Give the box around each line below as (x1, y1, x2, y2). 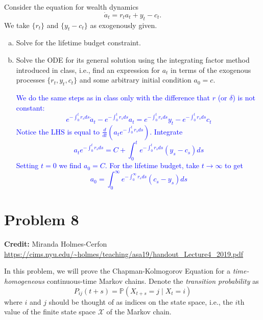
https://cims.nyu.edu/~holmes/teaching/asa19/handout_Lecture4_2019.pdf (4, 248, 244, 259)
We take (4, 19, 30, 30)
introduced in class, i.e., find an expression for (16, 64, 160, 75)
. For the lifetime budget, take (105, 160, 199, 171)
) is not (232, 92, 255, 102)
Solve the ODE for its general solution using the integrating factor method (16, 55, 250, 65)
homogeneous (4, 276, 45, 286)
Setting (16, 160, 39, 171)
